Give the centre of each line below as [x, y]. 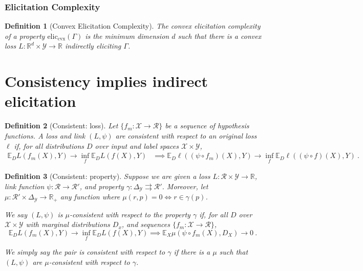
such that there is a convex [220, 36]
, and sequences [146, 224]
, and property [102, 186]
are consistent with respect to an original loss [186, 135]
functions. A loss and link [45, 135]
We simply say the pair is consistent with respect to [85, 252]
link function [25, 186]
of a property [25, 36]
